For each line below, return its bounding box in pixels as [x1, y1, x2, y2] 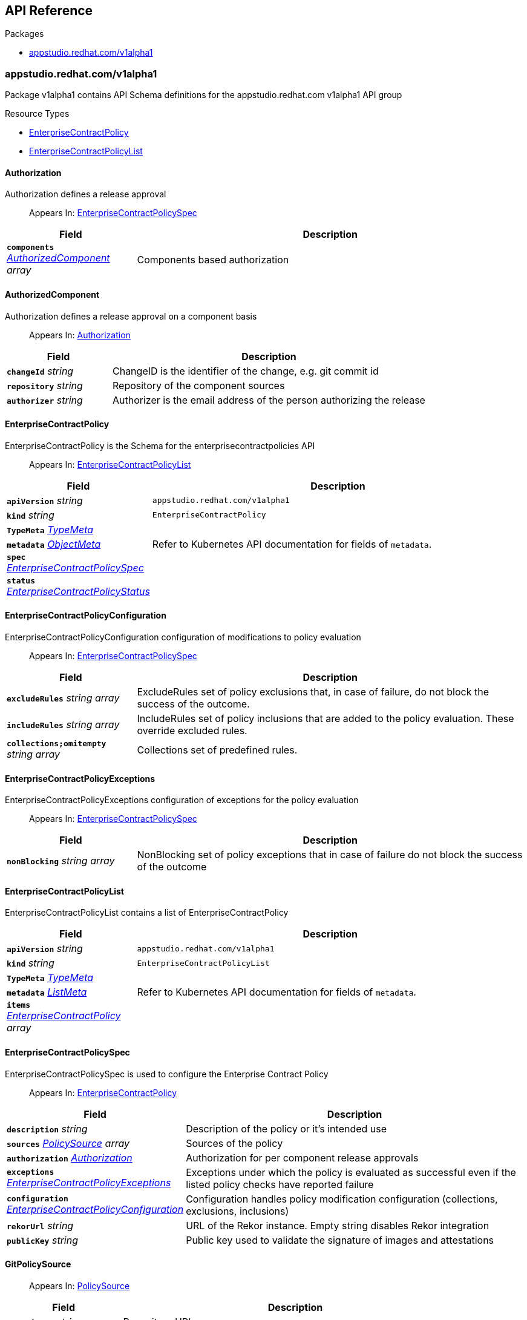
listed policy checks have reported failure [186, 1178, 374, 1190]
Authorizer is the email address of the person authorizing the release [112, 393, 425, 406]
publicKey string [7, 1233, 78, 1246]
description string [7, 1122, 88, 1135]
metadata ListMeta [7, 986, 87, 999]
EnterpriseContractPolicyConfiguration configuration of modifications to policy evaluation [5, 632, 361, 643]
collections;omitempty [7, 739, 106, 749]
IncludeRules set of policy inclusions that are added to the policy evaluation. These [137, 712, 514, 725]
